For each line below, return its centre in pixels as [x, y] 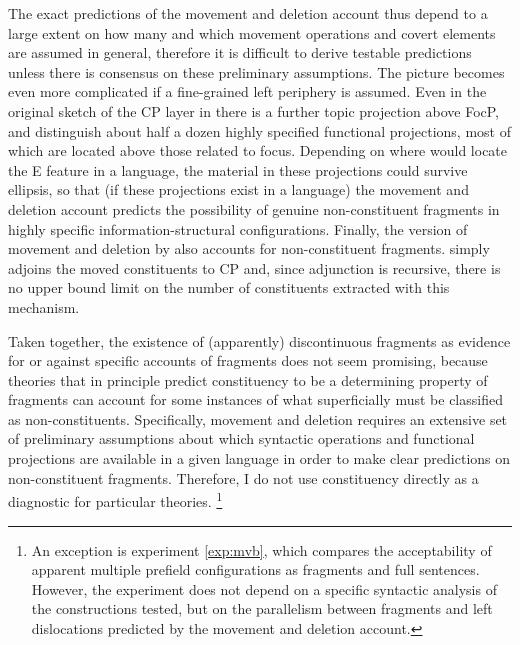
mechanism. [44, 306]
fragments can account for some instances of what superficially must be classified [255, 399]
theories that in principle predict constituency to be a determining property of [248, 379]
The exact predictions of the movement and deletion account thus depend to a [248, 13]
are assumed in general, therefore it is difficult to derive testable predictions [240, 52]
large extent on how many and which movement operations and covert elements [252, 32]
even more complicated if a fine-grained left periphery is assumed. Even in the [247, 91]
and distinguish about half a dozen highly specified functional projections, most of [259, 130]
